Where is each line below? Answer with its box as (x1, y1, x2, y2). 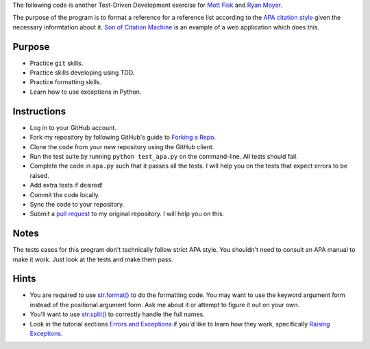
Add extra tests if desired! (29, 181, 103, 190)
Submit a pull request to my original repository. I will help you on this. (29, 209, 225, 218)
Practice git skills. (29, 59, 84, 67)
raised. (29, 171, 49, 179)
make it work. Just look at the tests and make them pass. (12, 255, 174, 263)
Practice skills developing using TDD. (29, 68, 135, 77)
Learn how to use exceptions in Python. (29, 88, 142, 96)
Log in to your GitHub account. (29, 123, 116, 131)
